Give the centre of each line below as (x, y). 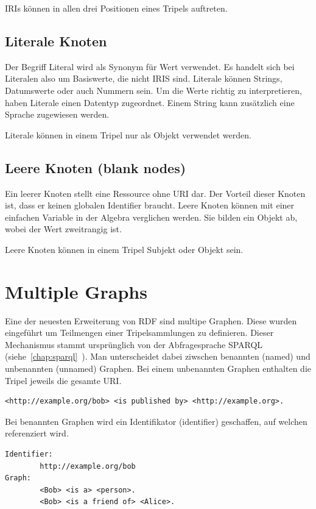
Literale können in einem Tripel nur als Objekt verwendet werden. (128, 134)
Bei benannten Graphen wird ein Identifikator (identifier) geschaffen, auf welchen (156, 421)
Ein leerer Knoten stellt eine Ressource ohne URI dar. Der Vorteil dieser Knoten (155, 193)
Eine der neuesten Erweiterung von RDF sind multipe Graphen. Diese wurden (151, 320)
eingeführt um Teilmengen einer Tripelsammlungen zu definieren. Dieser (139, 333)
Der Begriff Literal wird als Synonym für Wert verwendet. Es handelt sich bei (150, 66)
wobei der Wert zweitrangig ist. (63, 229)
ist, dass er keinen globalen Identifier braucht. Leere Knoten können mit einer (150, 205)
